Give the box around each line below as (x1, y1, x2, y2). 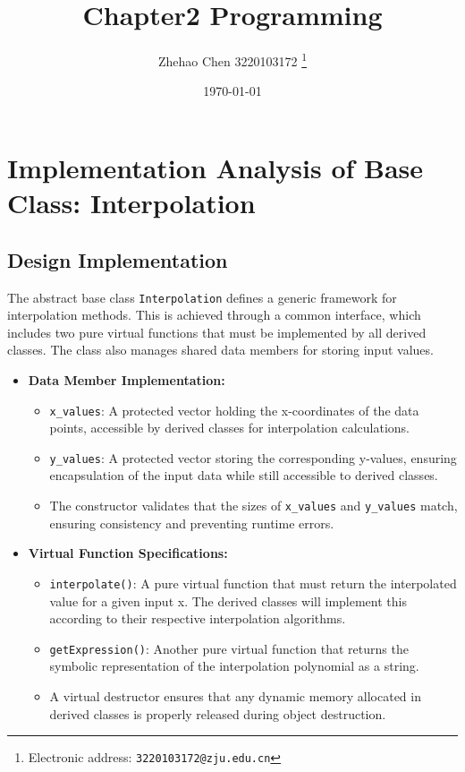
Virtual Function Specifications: (28, 544, 228, 562)
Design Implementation (7, 245, 228, 273)
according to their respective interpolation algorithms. (49, 609, 346, 628)
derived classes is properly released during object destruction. (49, 704, 386, 723)
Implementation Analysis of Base (7, 149, 424, 185)
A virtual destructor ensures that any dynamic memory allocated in (49, 687, 421, 706)
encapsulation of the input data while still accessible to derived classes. (49, 466, 438, 485)
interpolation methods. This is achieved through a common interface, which (7, 305, 421, 324)
